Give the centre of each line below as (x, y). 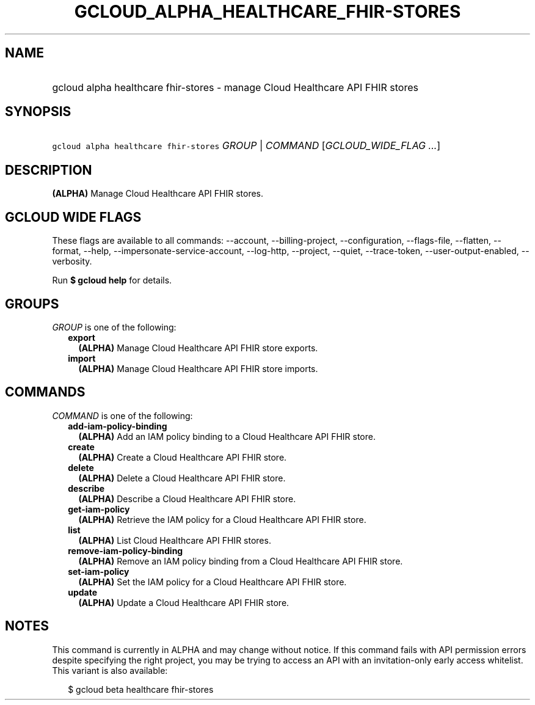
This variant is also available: (110, 670)
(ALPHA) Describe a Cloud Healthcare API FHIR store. (187, 499)
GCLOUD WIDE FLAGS (73, 217)
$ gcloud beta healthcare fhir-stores (141, 689)
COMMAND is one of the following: (122, 415)
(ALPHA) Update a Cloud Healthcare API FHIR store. (184, 602)
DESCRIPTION (49, 170)
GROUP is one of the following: (114, 327)
